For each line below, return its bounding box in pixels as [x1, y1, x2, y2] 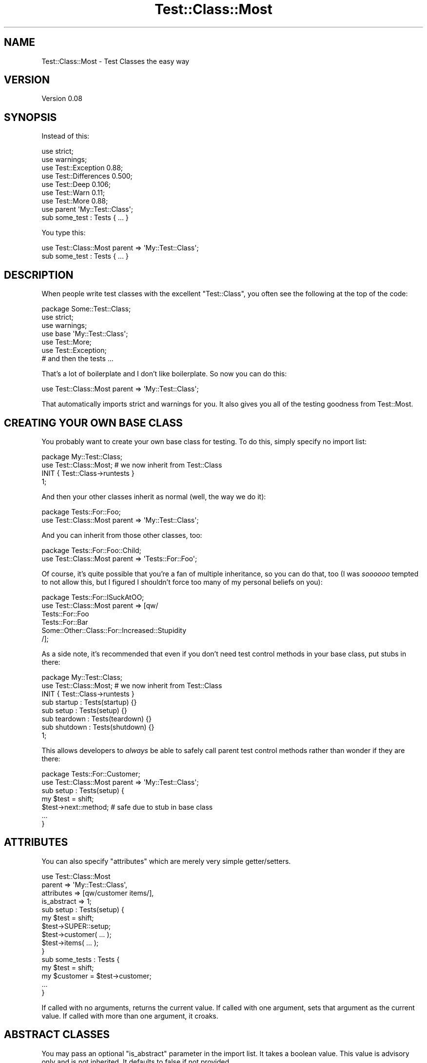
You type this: [41, 228, 86, 237]
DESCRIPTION [4, 268, 74, 281]
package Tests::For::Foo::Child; [41, 546, 141, 554]
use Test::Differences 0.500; [41, 172, 133, 181]
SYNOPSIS [4, 111, 57, 123]
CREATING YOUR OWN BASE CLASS [4, 416, 183, 429]
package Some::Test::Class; [41, 305, 131, 313]
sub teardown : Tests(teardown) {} [41, 714, 152, 723]
